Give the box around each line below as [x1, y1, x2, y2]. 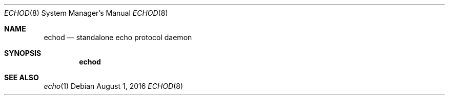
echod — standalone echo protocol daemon [44, 33, 192, 42]
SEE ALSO [4, 73, 39, 82]
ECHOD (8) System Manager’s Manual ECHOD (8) [4, 9, 168, 17]
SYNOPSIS [4, 49, 42, 57]
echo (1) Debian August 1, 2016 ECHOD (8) [44, 82, 183, 90]
